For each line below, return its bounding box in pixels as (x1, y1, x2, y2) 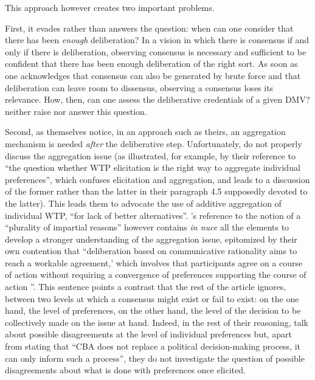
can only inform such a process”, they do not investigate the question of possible (5, 351, 305, 364)
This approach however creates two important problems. (5, 1, 215, 13)
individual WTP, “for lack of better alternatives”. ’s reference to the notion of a (5, 209, 301, 221)
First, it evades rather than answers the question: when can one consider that (5, 21, 294, 34)
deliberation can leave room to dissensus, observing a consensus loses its (5, 81, 274, 94)
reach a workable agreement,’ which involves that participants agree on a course (5, 256, 303, 269)
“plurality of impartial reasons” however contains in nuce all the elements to (5, 221, 289, 233)
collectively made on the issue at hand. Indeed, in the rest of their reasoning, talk (5, 316, 308, 328)
